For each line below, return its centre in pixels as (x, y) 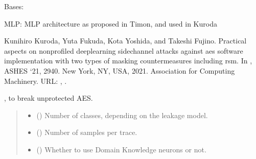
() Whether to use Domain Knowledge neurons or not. (121, 149)
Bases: (14, 6)
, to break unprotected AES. (49, 98)
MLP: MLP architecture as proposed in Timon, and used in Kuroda (111, 23)
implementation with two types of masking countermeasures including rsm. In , (128, 61)
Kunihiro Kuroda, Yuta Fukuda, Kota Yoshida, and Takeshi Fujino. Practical (125, 41)
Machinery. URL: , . (36, 81)
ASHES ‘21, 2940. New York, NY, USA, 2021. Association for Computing (120, 70)
